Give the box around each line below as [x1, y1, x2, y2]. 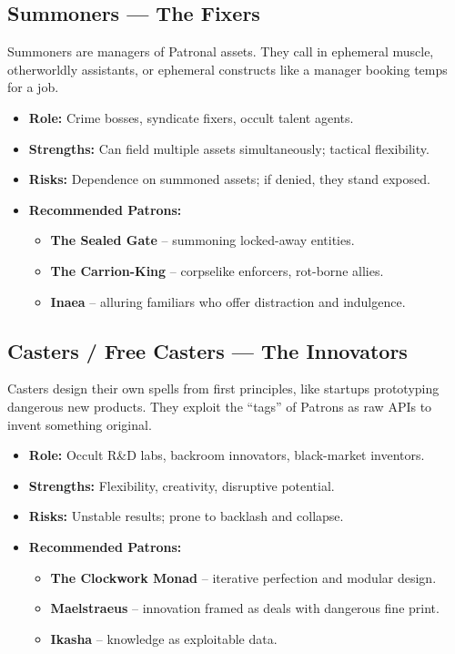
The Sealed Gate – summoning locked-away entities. [50, 230, 355, 250]
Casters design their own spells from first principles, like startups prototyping [7, 379, 440, 398]
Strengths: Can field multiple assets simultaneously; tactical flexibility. [28, 138, 430, 158]
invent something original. [7, 414, 152, 434]
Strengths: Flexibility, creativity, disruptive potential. [28, 475, 335, 495]
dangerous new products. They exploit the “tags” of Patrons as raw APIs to [7, 396, 432, 415]
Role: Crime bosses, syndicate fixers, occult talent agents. [28, 107, 354, 127]
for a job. [7, 77, 59, 97]
